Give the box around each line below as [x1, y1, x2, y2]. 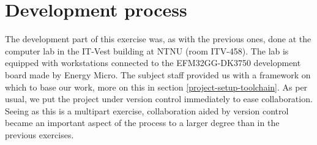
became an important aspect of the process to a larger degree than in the [5, 116, 280, 129]
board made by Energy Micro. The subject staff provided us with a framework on [5, 68, 311, 81]
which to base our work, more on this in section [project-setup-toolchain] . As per [5, 80, 308, 93]
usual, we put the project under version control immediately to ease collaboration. [5, 92, 313, 105]
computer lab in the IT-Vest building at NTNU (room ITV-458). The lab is [5, 44, 289, 57]
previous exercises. [5, 128, 74, 141]
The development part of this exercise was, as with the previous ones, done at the [5, 32, 311, 45]
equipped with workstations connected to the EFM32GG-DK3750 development [5, 56, 301, 69]
